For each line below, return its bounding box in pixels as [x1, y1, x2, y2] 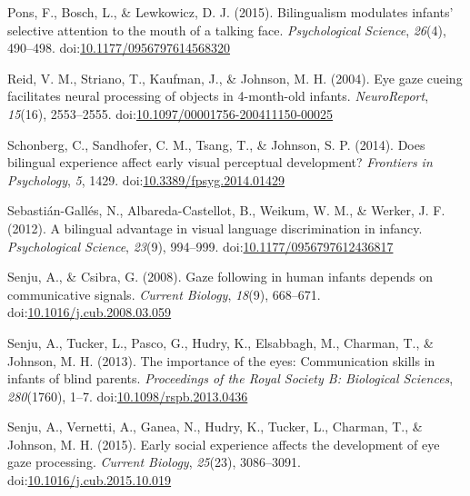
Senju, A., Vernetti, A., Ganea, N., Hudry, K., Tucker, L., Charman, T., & [7, 417, 423, 436]
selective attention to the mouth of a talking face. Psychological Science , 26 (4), [7, 20, 446, 39]
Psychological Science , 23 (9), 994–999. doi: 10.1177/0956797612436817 [7, 236, 394, 255]
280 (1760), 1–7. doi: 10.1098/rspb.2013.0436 [7, 386, 248, 405]
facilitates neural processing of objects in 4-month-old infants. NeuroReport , [7, 86, 429, 105]
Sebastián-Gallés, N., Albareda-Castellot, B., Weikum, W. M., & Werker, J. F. [7, 201, 445, 220]
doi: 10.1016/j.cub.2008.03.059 [7, 303, 172, 322]
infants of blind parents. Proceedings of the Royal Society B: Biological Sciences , [7, 369, 454, 388]
